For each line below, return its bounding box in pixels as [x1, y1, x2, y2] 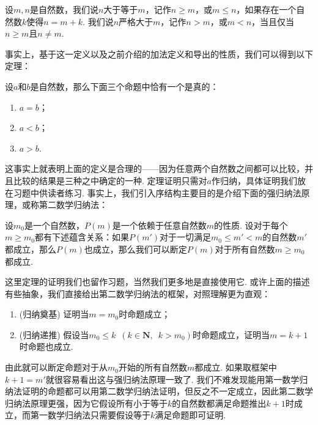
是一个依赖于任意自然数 [112, 218, 207, 231]
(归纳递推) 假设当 [19, 328, 89, 341]
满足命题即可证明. [155, 408, 226, 421]
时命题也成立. [19, 340, 73, 353]
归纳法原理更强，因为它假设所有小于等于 [5, 396, 168, 409]
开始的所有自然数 [118, 361, 187, 374]
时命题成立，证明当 [192, 328, 270, 341]
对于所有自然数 [215, 242, 275, 255]
